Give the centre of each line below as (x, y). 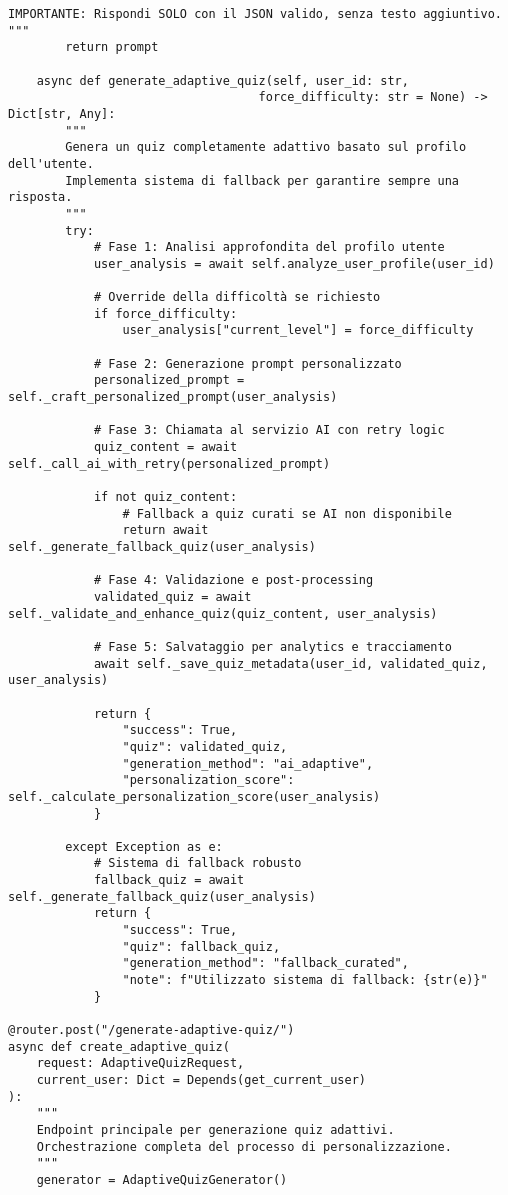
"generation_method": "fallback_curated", (265, 963)
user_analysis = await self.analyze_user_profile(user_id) (294, 263)
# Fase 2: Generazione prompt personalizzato (247, 363)
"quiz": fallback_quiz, (201, 946)
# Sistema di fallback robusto (197, 863)
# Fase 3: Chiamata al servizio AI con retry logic (269, 430)
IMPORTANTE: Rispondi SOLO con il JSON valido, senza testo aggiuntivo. (255, 14)
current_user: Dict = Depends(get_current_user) (201, 1080)
